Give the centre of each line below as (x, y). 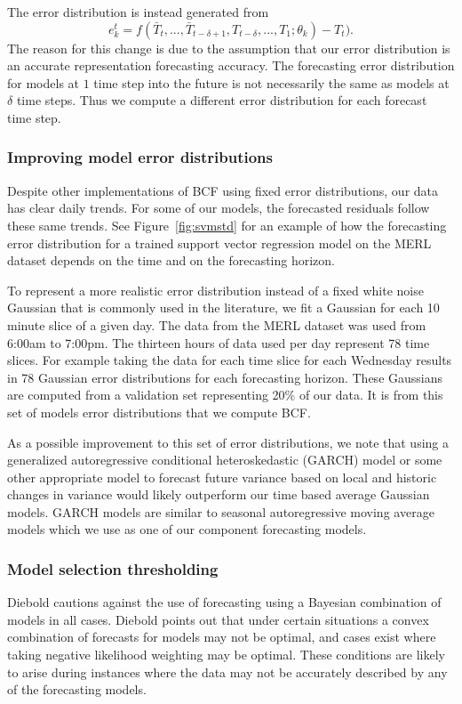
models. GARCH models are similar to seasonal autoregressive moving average (221, 511)
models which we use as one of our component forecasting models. (187, 529)
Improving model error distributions (140, 157)
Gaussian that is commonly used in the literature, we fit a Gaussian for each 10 (223, 307)
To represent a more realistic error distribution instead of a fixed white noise (215, 290)
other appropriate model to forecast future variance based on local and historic (222, 477)
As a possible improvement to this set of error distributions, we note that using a (228, 442)
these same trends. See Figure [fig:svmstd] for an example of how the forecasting (227, 225)
